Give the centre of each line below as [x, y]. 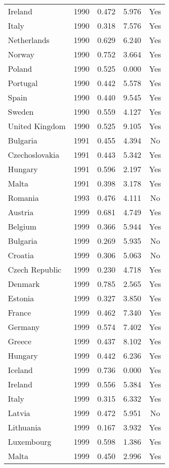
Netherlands [29, 40]
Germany [24, 327]
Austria [21, 212]
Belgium [22, 226]
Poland [20, 69]
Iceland [21, 370]
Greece [20, 341]
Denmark [24, 284]
